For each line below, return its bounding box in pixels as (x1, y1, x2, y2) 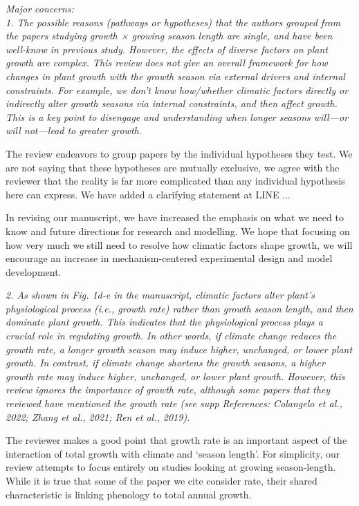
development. (6, 264, 62, 279)
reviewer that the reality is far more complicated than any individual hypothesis (6, 174, 345, 188)
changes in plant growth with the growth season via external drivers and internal (6, 68, 345, 83)
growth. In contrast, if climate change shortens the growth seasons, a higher (6, 355, 325, 370)
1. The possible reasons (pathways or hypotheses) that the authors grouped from (6, 15, 340, 29)
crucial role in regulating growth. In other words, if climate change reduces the (6, 328, 337, 343)
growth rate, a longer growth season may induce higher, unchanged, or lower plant (6, 341, 353, 356)
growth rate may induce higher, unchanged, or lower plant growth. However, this (6, 368, 345, 383)
